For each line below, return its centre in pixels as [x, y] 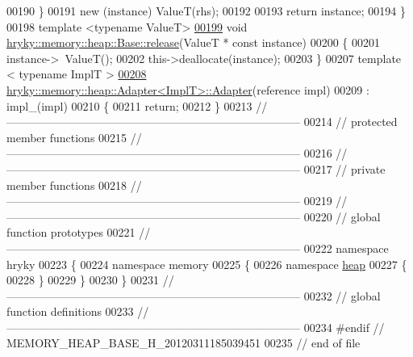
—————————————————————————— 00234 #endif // [196, 327]
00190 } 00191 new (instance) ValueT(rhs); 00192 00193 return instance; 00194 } [206, 10]
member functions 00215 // [74, 137]
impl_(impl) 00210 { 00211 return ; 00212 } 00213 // [137, 105]
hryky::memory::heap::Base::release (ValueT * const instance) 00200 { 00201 [194, 42]
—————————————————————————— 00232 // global [194, 295]
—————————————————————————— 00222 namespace [198, 248]
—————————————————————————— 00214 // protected [202, 122]
